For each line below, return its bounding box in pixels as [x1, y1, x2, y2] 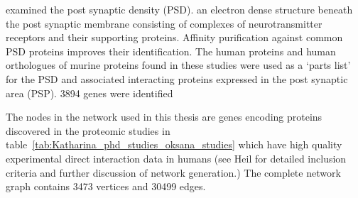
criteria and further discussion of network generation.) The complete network [6, 165, 341, 180]
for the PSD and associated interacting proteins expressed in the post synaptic [6, 71, 348, 86]
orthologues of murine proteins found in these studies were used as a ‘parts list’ [6, 57, 351, 72]
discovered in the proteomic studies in [6, 123, 170, 138]
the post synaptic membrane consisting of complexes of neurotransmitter [6, 16, 322, 31]
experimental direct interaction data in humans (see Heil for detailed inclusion [6, 150, 347, 165]
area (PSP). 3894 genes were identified [6, 85, 173, 100]
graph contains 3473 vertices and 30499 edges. [6, 179, 206, 194]
